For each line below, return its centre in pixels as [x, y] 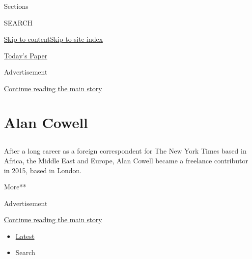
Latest [25, 236]
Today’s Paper [26, 55]
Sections [16, 6]
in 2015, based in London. [43, 170]
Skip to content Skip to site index [54, 39]
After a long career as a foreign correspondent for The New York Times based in [125, 151]
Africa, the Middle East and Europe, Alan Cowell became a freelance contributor [126, 160]
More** [15, 187]
